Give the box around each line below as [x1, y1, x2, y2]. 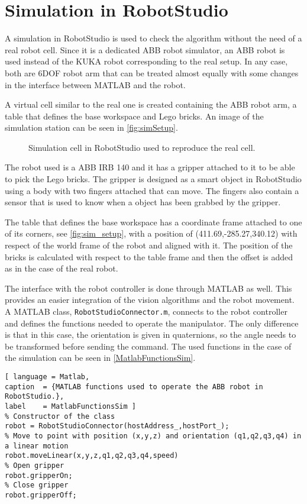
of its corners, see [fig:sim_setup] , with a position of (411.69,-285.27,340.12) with [5, 227, 298, 240]
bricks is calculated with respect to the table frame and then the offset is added [5, 250, 293, 263]
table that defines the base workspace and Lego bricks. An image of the [5, 109, 264, 122]
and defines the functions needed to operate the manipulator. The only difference [5, 316, 299, 329]
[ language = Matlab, [5, 373, 90, 382]
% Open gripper [5, 461, 64, 470]
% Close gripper [5, 481, 69, 490]
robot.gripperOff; [5, 490, 77, 499]
